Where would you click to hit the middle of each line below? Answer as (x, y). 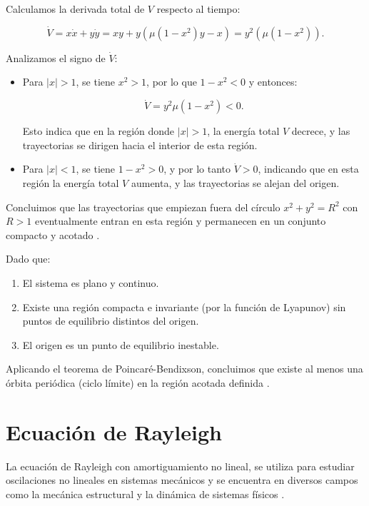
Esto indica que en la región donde (98, 131)
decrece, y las (321, 131)
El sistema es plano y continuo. (91, 282)
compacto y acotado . (53, 234)
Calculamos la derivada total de (75, 9)
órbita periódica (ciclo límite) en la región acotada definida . (138, 382)
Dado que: (28, 259)
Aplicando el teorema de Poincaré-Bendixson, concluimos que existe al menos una (184, 369)
